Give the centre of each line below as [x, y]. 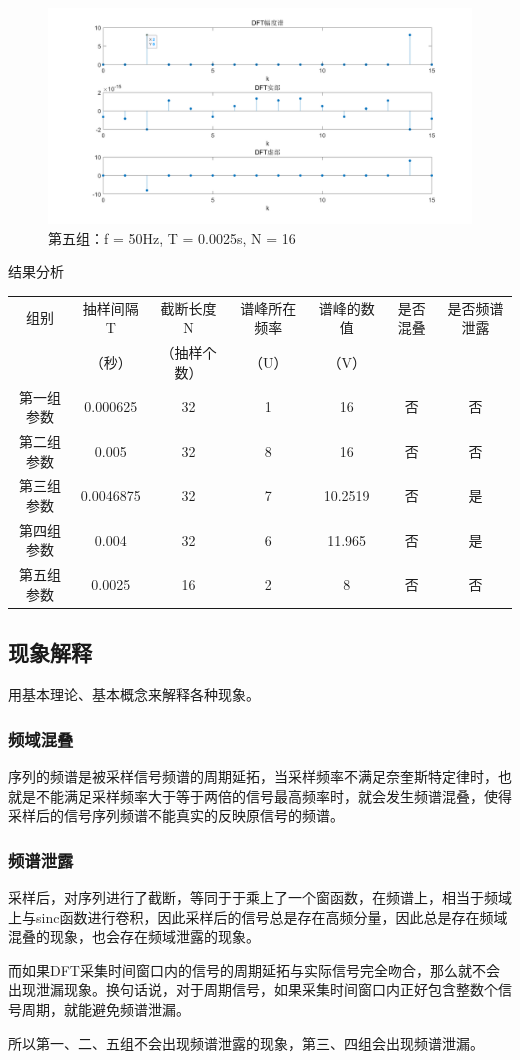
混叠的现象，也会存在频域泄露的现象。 [134, 936]
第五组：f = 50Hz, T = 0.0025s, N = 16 [172, 237]
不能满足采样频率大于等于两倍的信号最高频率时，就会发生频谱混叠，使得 [273, 795]
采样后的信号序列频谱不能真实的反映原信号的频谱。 [176, 815]
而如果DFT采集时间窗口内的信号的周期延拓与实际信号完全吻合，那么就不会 [254, 969]
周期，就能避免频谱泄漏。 [105, 1008]
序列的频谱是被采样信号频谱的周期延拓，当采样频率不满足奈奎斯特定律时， [253, 776]
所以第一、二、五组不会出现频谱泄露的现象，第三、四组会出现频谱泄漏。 [246, 1042]
